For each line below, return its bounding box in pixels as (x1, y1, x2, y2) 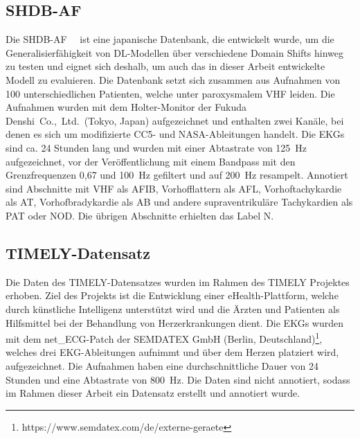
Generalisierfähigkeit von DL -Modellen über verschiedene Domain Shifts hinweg (6, 45, 343, 60)
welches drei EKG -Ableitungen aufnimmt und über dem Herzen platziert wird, (6, 345, 339, 359)
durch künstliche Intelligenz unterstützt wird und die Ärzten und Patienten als (6, 301, 340, 316)
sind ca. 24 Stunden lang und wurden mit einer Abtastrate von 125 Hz (6, 140, 307, 154)
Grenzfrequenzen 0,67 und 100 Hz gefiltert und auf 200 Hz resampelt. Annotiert (6, 168, 348, 182)
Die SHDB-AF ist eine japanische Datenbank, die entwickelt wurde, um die (6, 32, 334, 46)
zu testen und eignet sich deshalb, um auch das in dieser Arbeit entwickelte (6, 59, 325, 73)
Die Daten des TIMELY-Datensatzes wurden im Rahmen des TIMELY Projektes (6, 274, 350, 289)
